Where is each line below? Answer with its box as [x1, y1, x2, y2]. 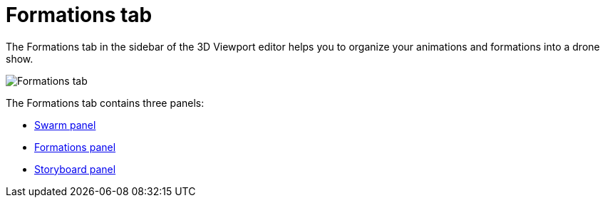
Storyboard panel [34, 162, 116, 175]
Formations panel [34, 140, 116, 153]
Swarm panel [34, 118, 96, 131]
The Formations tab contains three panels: [6, 96, 205, 109]
